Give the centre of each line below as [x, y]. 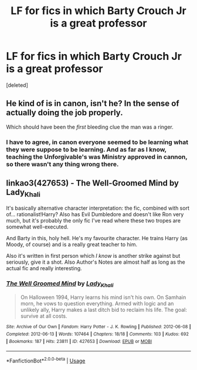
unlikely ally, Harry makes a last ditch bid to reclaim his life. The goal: [104, 310]
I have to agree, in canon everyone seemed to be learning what [97, 142]
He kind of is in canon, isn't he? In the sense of [93, 104]
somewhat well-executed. [37, 227]
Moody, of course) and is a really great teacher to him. [72, 244]
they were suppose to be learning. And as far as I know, [86, 149]
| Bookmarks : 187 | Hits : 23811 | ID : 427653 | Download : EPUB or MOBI [79, 341]
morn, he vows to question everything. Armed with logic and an [97, 304]
